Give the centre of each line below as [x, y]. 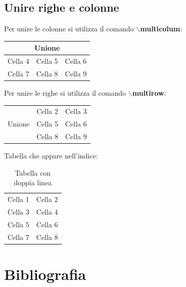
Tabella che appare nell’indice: [51, 156]
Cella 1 [18, 199]
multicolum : [161, 29]
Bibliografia [45, 274]
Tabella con [33, 172]
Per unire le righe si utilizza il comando [65, 93]
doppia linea [33, 182]
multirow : [149, 93]
